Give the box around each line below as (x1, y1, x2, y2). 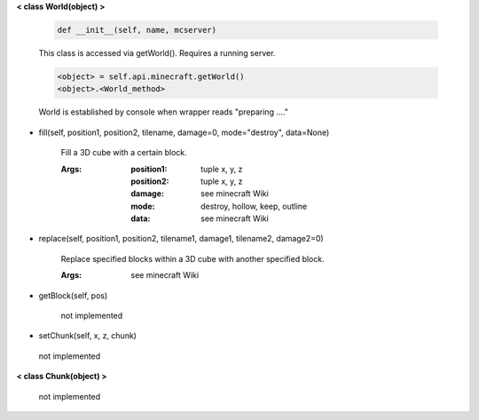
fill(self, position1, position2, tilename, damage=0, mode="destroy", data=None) (38, 127, 330, 138)
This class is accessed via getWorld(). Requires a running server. (38, 47, 276, 58)
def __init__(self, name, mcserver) (57, 25, 217, 35)
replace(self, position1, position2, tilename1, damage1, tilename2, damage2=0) (38, 234, 324, 244)
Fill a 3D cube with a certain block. (60, 147, 188, 158)
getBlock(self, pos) (38, 289, 108, 301)
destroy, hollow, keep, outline (200, 201, 308, 211)
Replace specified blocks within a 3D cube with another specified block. (60, 253, 325, 264)
